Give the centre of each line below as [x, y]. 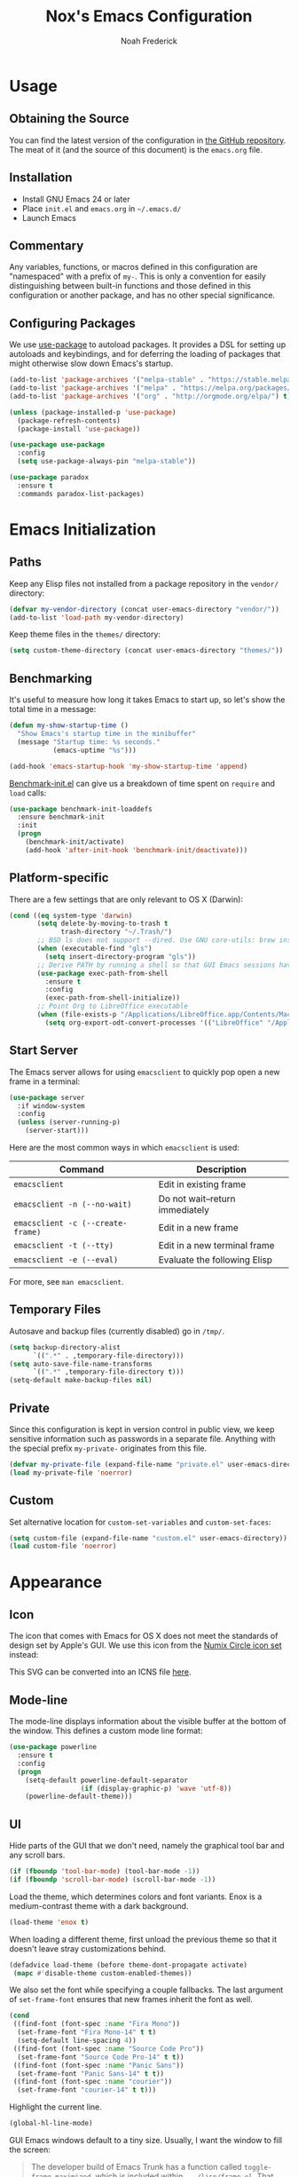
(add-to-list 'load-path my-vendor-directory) [97, 617]
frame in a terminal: [45, 1081]
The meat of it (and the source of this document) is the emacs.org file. [136, 149]
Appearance [56, 1582]
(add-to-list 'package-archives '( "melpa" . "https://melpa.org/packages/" [152, 388]
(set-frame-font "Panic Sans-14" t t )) [91, 2074]
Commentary [47, 245]
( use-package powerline [53, 1747]
